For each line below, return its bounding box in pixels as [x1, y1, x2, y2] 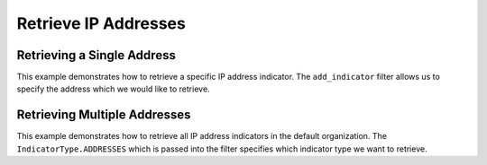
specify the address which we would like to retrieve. [16, 83, 211, 94]
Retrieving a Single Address [16, 48, 176, 63]
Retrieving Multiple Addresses [16, 108, 191, 123]
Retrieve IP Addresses [16, 13, 187, 33]
